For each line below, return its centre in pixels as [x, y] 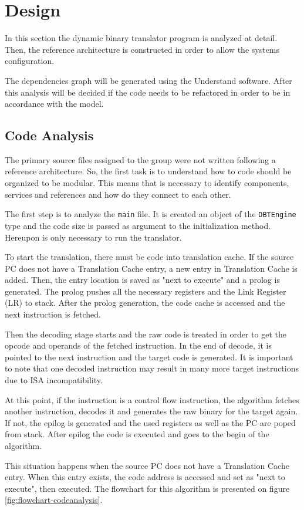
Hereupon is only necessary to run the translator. [93, 237]
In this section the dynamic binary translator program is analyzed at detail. [141, 38]
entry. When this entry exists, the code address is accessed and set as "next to [145, 477]
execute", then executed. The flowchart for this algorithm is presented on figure [147, 488]
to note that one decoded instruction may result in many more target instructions [152, 368]
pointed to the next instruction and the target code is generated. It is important [149, 357]
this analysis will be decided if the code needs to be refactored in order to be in [148, 92]
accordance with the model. [54, 104]
